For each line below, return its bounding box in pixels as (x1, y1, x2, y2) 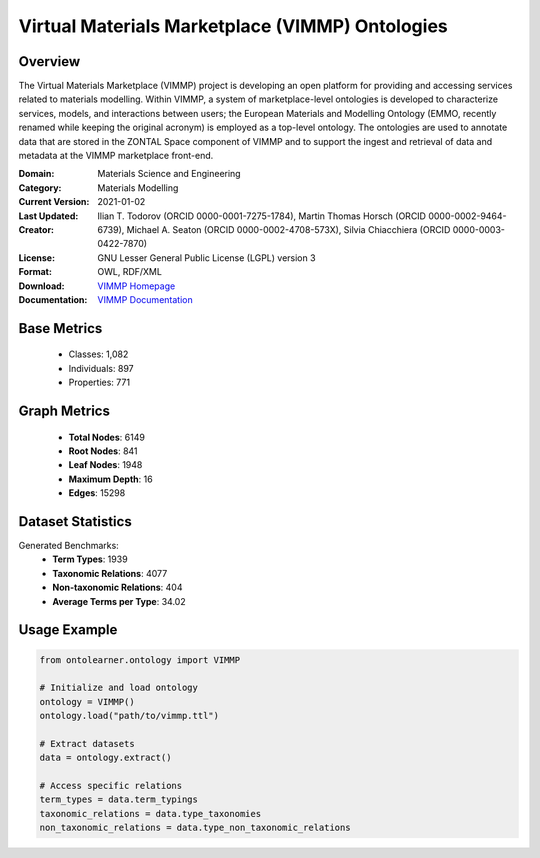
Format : (18, 266, 52, 278)
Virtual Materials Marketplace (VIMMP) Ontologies (18, 15, 449, 37)
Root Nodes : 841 (68, 445, 139, 457)
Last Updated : (18, 210, 79, 222)
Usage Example (18, 621, 118, 639)
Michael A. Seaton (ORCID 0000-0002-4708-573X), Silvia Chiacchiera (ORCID (126, 223, 451, 235)
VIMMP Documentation (97, 293, 194, 305)
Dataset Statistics (18, 513, 132, 530)
